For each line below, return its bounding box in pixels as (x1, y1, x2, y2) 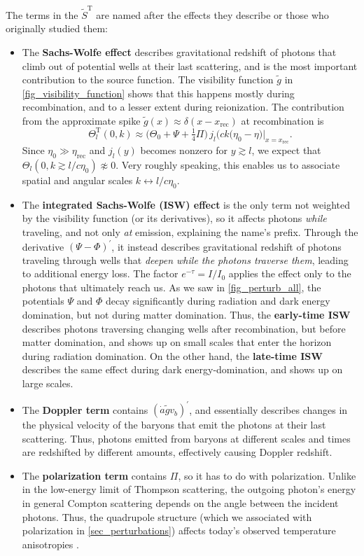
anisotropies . (22, 536, 79, 551)
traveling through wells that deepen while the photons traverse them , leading (22, 252, 349, 267)
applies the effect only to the (228, 266, 351, 281)
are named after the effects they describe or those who (96, 7, 329, 22)
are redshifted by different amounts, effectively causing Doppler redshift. (22, 445, 332, 459)
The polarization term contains (22, 468, 167, 482)
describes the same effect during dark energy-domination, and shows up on (22, 362, 343, 377)
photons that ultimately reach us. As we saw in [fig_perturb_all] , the (22, 279, 321, 294)
